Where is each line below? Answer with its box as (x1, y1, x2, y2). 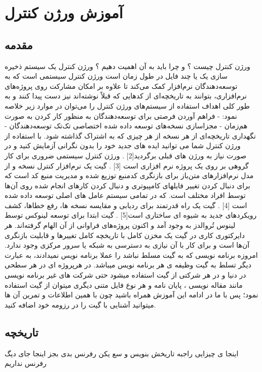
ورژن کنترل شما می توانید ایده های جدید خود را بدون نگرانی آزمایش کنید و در (5, 140, 241, 151)
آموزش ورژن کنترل (5, 2, 123, 23)
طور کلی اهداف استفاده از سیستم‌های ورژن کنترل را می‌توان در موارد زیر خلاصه (5, 100, 250, 111)
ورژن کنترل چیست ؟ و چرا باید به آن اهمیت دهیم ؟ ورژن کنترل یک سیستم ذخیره (5, 60, 250, 71)
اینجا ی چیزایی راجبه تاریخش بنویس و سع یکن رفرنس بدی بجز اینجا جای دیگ (5, 348, 239, 358)
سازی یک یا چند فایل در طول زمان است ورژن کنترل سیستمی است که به (5, 71, 228, 81)
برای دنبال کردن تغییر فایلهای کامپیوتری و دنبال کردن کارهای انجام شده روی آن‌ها (5, 180, 250, 190)
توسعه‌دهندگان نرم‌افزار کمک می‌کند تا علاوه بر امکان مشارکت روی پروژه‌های (5, 80, 238, 91)
